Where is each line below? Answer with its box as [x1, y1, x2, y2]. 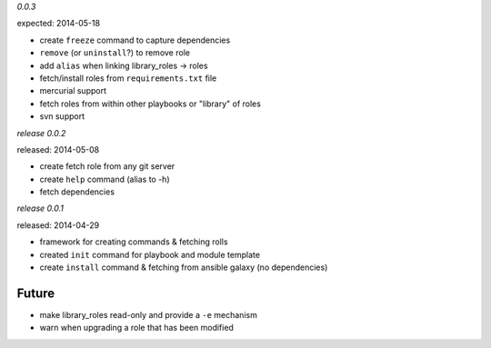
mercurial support [39, 85, 107, 96]
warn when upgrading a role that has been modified [39, 323, 234, 333]
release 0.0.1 [16, 203, 64, 214]
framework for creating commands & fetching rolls [39, 236, 228, 247]
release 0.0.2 [16, 127, 66, 138]
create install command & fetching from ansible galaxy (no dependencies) [39, 262, 328, 273]
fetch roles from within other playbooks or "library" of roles [39, 98, 261, 109]
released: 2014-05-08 [16, 144, 100, 154]
